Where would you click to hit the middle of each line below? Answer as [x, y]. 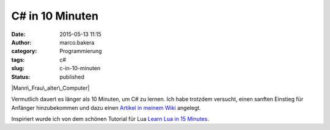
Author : [21, 42]
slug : [18, 68]
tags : [18, 60]
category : [24, 51]
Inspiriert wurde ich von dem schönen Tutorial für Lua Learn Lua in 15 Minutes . [110, 119]
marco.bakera [77, 42]
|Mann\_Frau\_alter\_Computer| [50, 88]
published [72, 77]
